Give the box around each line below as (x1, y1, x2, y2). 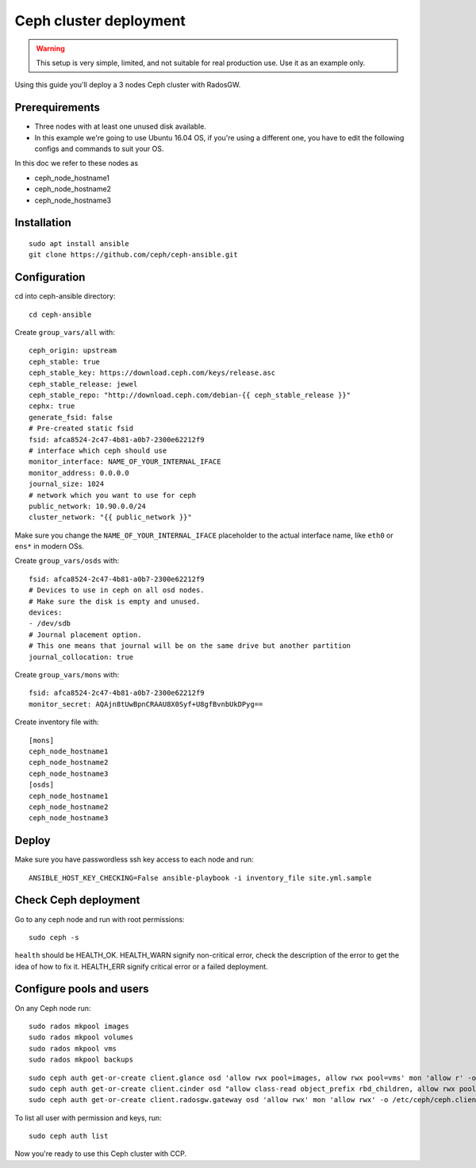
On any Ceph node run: (14, 1003, 91, 1012)
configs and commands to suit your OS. (34, 144, 164, 154)
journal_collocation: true (29, 652, 134, 661)
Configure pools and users (14, 982, 150, 996)
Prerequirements (14, 101, 101, 114)
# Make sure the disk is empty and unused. (29, 596, 201, 606)
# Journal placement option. (29, 630, 142, 639)
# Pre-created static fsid (29, 424, 134, 433)
